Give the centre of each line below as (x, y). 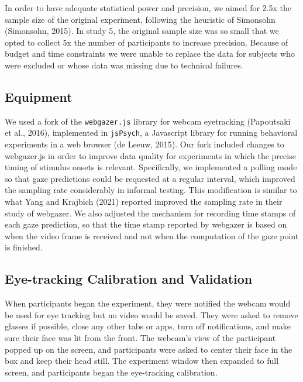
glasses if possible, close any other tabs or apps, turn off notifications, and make (148, 326)
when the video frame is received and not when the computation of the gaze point (152, 235)
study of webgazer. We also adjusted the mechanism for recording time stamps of (150, 213)
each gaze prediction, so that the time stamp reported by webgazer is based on (146, 224)
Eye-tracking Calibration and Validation (129, 279)
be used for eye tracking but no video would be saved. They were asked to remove (151, 314)
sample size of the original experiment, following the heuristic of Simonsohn (140, 19)
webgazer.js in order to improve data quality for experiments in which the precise (150, 155)
